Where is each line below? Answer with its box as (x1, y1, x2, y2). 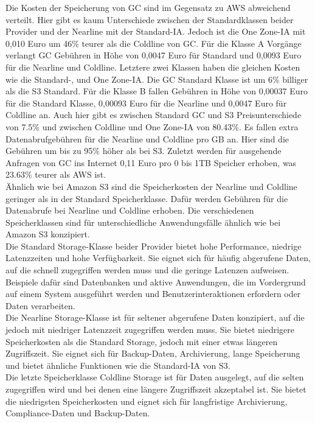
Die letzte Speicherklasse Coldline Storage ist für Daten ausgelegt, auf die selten (5, 371, 304, 383)
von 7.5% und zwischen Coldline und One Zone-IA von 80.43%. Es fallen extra (5, 120, 299, 133)
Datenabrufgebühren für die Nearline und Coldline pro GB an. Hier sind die (5, 132, 289, 145)
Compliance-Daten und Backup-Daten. (5, 407, 150, 419)
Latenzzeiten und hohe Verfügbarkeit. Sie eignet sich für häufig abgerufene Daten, (5, 251, 311, 264)
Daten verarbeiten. (5, 299, 75, 312)
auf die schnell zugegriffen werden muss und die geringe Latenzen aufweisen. (5, 264, 289, 276)
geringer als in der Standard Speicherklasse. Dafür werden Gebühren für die (5, 192, 288, 205)
